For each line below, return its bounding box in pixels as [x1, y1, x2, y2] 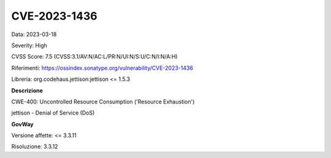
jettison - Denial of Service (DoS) [11, 109, 95, 116]
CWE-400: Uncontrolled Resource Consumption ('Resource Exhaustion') [11, 98, 195, 105]
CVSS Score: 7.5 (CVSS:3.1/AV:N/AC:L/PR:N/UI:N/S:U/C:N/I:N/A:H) [11, 53, 178, 61]
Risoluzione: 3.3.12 [11, 143, 58, 150]
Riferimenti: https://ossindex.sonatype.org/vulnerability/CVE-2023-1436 [11, 64, 193, 72]
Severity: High [11, 42, 47, 49]
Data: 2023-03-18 [11, 31, 57, 38]
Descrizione [11, 86, 43, 94]
